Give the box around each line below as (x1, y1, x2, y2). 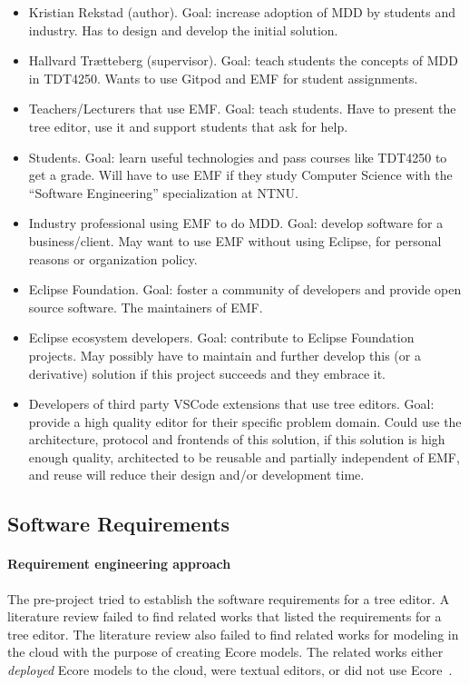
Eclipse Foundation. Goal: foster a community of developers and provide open (28, 280, 462, 299)
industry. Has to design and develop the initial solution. (28, 20, 338, 39)
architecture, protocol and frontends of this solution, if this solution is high (28, 430, 445, 449)
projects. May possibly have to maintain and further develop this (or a (28, 345, 421, 364)
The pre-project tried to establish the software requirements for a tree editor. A (7, 589, 450, 608)
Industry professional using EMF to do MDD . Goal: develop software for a (28, 213, 444, 233)
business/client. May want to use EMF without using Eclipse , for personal (28, 231, 442, 250)
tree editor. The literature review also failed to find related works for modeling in (7, 624, 459, 643)
